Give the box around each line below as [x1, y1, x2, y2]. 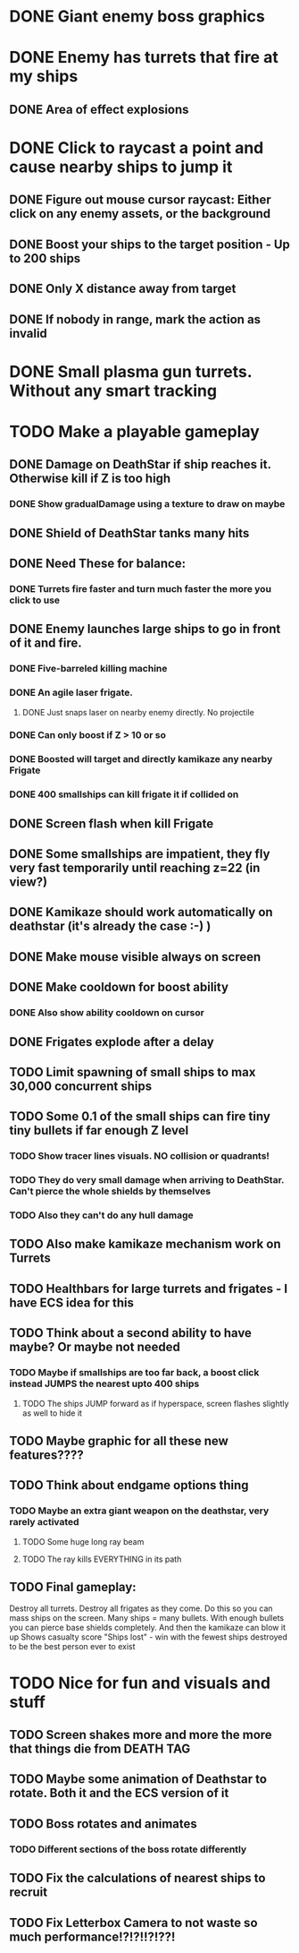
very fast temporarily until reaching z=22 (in [9, 861, 261, 876]
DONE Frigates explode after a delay [9, 1034, 214, 1049]
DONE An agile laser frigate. [9, 687, 134, 699]
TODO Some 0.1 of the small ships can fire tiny [9, 1109, 270, 1125]
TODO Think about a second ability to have [9, 1325, 253, 1341]
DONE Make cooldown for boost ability [9, 980, 229, 995]
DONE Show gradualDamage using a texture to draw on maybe [9, 498, 286, 510]
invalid [9, 325, 47, 341]
